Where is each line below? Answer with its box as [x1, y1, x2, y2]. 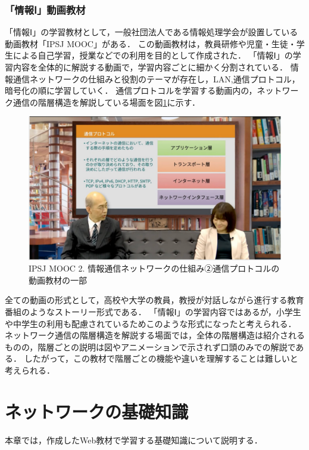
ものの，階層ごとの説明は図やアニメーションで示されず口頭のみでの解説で [5, 340, 296, 353]
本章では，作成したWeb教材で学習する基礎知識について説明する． [5, 433, 263, 446]
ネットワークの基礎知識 [5, 399, 189, 423]
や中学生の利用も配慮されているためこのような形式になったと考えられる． [5, 317, 296, 329]
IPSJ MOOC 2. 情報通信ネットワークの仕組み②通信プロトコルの [29, 262, 280, 275]
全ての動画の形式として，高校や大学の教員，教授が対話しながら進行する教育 [5, 294, 304, 306]
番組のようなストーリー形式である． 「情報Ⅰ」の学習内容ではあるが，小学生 [5, 305, 301, 318]
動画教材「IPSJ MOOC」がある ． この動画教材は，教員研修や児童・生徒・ [5, 37, 296, 50]
